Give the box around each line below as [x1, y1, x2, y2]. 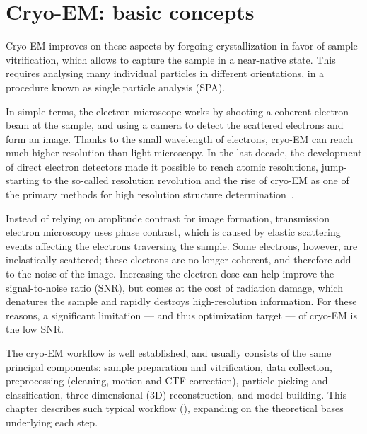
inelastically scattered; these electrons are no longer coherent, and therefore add [6, 252, 351, 267]
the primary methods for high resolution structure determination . [6, 187, 294, 202]
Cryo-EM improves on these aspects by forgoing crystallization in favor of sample [6, 38, 358, 53]
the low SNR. [6, 321, 64, 336]
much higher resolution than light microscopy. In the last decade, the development [6, 145, 362, 160]
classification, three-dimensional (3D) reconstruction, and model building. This [6, 387, 347, 401]
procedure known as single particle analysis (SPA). [6, 79, 226, 94]
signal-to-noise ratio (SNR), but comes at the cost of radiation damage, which [6, 280, 343, 295]
